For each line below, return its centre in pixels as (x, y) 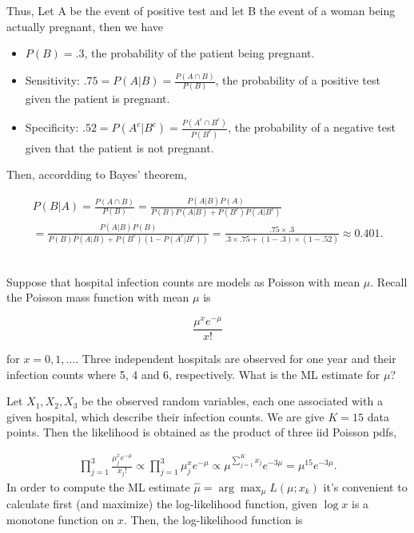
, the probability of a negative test (312, 127)
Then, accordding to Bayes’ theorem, (97, 174)
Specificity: (52, 127)
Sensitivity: (52, 80)
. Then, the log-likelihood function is (213, 519)
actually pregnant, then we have (85, 26)
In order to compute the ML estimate (98, 486)
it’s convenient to (365, 486)
